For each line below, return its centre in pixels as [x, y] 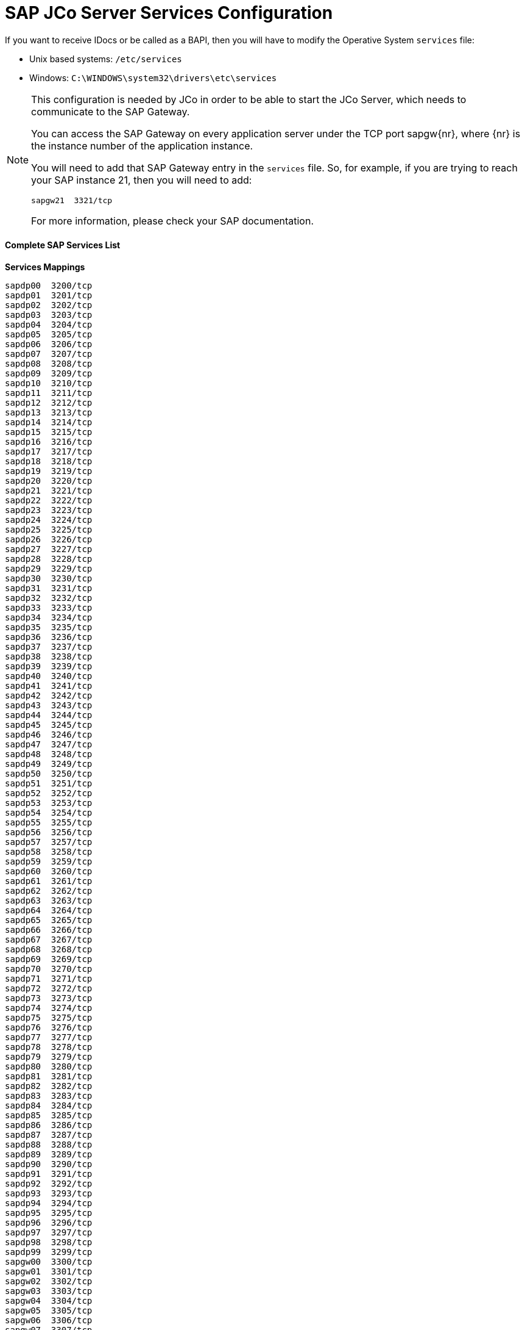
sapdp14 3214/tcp [49, 422]
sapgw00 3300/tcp [49, 1261]
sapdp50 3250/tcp [49, 773]
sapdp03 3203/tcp [49, 315]
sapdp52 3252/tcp [49, 793]
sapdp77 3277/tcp [49, 1037]
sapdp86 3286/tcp [49, 1125]
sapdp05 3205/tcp [49, 334]
